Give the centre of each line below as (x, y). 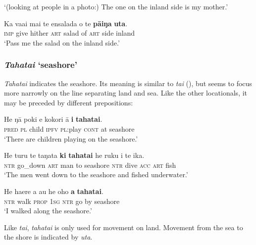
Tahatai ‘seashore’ (41, 65)
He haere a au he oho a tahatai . (54, 191)
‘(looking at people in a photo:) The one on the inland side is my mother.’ (116, 6)
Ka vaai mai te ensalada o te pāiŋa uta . (66, 23)
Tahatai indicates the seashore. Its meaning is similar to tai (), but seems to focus (128, 83)
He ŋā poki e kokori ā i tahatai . (53, 119)
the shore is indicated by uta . (48, 237)
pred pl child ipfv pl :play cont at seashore (69, 128)
